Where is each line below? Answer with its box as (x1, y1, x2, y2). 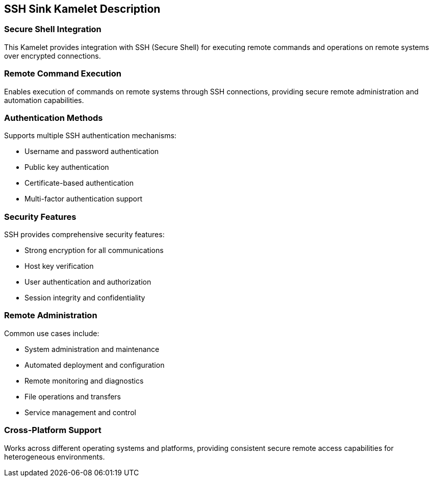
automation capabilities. (4, 95, 84, 105)
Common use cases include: (4, 328, 99, 338)
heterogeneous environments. (4, 452, 105, 461)
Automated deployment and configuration (24, 360, 165, 369)
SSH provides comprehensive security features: (4, 230, 165, 239)
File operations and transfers (24, 392, 121, 401)
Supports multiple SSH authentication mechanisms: (4, 131, 176, 140)
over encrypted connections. (4, 51, 101, 60)
